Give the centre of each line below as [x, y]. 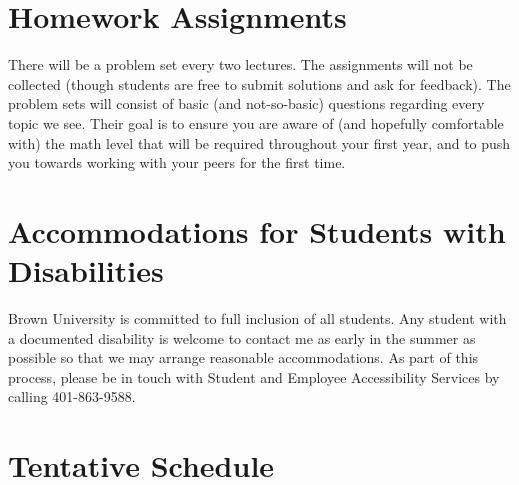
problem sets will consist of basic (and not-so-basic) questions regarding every [246, 103]
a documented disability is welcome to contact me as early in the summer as [242, 337]
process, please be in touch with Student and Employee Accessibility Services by [254, 376]
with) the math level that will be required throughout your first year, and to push [259, 142]
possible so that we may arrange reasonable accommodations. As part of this [243, 357]
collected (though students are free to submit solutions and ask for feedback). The [259, 83]
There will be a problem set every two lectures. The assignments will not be [240, 64]
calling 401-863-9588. [72, 396]
